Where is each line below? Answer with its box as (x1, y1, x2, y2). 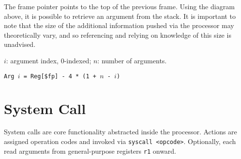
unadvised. (4, 39, 36, 49)
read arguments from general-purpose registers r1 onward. (4, 145, 177, 156)
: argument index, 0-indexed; (6, 55, 91, 65)
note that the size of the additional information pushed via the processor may (4, 20, 234, 30)
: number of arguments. (97, 55, 167, 65)
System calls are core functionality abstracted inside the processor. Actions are (4, 127, 237, 137)
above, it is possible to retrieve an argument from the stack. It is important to (4, 11, 236, 21)
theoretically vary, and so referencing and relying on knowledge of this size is (4, 29, 231, 40)
